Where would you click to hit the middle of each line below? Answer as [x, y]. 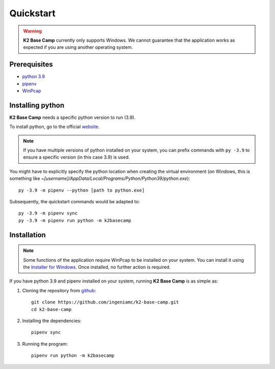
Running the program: [45, 344]
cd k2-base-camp [51, 309]
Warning [32, 31]
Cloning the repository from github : [59, 290]
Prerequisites [31, 64]
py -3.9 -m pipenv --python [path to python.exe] [82, 190]
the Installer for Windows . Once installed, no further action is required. [97, 267]
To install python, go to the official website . [54, 127]
